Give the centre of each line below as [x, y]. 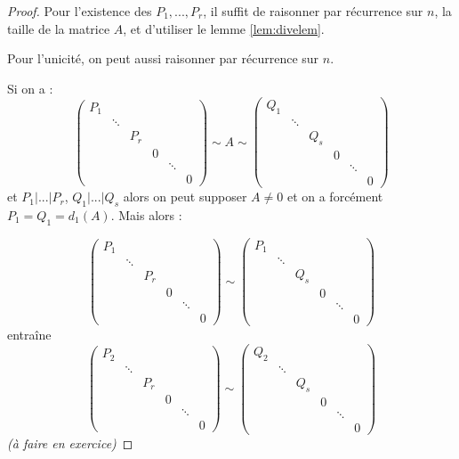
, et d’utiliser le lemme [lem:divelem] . [224, 28]
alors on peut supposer [185, 197]
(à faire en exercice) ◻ [70, 443]
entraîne [29, 335]
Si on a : [30, 88]
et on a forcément [335, 197]
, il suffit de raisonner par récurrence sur [313, 11]
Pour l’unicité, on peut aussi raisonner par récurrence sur [163, 58]
